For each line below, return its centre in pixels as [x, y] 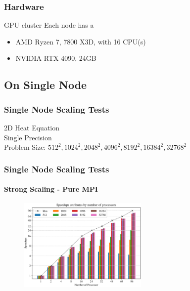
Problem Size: [25, 147]
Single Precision [28, 137]
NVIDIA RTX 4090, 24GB [56, 58]
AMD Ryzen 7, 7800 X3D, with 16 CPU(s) [81, 41]
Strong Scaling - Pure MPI [51, 189]
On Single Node [46, 85]
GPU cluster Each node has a [49, 25]
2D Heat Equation [32, 127]
